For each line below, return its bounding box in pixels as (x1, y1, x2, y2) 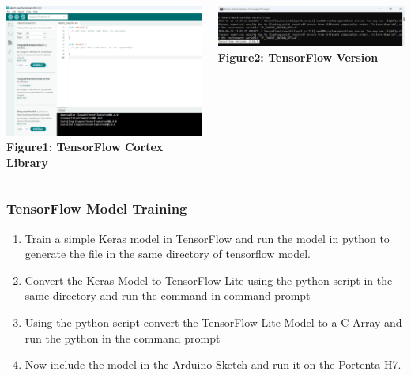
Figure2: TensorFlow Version (217, 48, 379, 65)
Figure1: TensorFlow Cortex (6, 138, 164, 155)
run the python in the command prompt (25, 329, 221, 346)
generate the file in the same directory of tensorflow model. (25, 245, 311, 262)
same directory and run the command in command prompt (25, 287, 311, 304)
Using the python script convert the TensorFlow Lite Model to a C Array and (25, 313, 402, 330)
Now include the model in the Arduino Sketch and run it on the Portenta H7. (25, 356, 402, 373)
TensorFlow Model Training (6, 199, 187, 218)
